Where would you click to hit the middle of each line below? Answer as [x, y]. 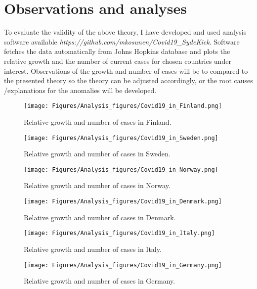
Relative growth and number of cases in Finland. [98, 121]
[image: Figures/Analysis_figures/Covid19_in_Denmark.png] [123, 202]
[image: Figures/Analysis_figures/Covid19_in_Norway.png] [121, 169]
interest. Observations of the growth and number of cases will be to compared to [126, 71]
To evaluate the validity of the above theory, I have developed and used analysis [125, 32]
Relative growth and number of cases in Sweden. [97, 154]
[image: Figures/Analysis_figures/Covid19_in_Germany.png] [123, 265]
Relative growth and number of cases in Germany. [100, 281]
